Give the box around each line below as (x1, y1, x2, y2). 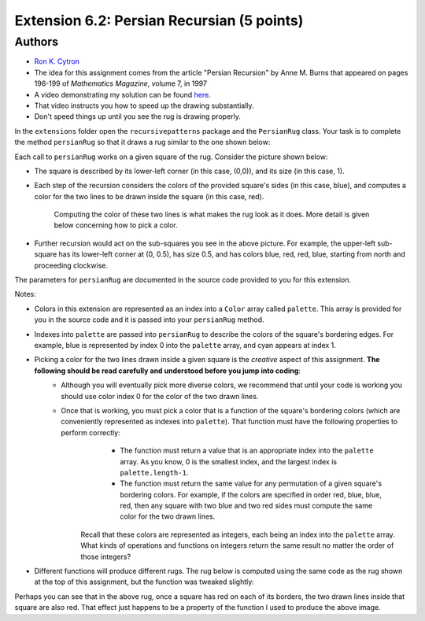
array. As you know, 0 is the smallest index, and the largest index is (120, 457, 338, 466)
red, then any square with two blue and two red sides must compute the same (120, 501, 373, 511)
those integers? (80, 552, 131, 561)
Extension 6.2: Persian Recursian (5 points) (14, 12, 304, 29)
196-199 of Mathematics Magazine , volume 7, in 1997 (34, 79, 208, 88)
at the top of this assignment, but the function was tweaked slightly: (34, 577, 255, 586)
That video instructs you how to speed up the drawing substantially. (34, 101, 255, 110)
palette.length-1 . (120, 468, 189, 477)
